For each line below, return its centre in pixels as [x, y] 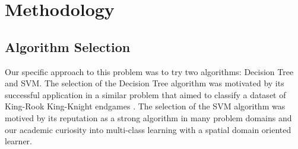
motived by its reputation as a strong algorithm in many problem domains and [148, 117]
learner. [18, 141]
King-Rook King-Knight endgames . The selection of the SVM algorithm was [145, 106]
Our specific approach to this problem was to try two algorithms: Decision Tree [149, 71]
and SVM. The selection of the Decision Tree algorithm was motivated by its [145, 83]
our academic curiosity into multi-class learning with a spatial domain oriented [148, 129]
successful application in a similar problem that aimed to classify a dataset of [145, 94]
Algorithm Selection [68, 46]
